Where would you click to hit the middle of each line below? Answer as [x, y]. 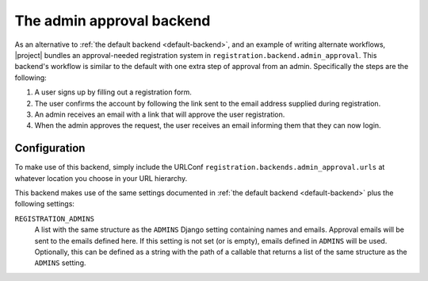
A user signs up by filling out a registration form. [113, 92]
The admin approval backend [113, 21]
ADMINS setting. [60, 263]
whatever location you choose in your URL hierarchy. [101, 178]
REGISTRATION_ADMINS [55, 219]
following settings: [45, 204]
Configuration [50, 148]
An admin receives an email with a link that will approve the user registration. [160, 114]
